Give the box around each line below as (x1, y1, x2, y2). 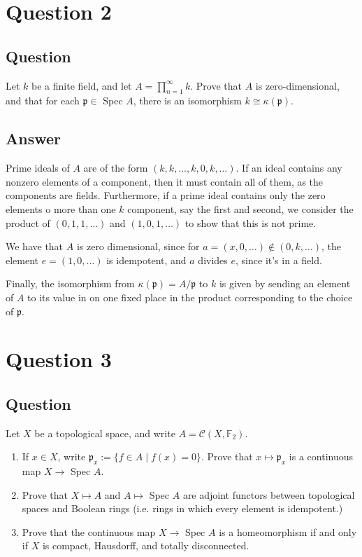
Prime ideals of (6, 160, 70, 175)
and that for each (6, 93, 80, 108)
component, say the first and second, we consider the (127, 201, 354, 216)
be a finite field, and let (31, 78, 132, 92)
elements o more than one (6, 201, 116, 216)
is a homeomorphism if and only (219, 524, 357, 539)
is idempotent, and (106, 252, 187, 267)
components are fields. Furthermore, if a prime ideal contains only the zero (6, 188, 326, 202)
